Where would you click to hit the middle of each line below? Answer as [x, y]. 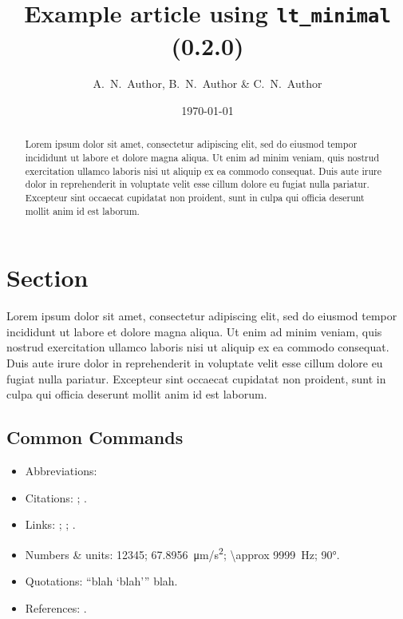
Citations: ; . [56, 497]
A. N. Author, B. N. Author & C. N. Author [207, 83]
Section [47, 278]
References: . [56, 607]
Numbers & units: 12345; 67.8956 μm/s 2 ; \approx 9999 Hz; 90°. [182, 553]
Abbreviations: [61, 471]
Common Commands [95, 437]
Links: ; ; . [50, 524]
